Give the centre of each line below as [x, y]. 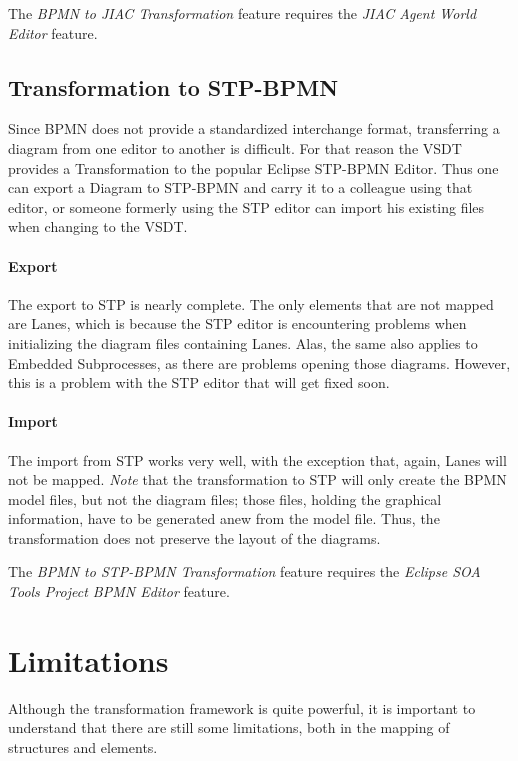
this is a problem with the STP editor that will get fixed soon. [199, 382]
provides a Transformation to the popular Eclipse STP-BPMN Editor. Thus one [253, 167]
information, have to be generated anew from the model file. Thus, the [224, 518]
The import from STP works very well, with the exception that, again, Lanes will [257, 459]
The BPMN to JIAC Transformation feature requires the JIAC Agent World [242, 13]
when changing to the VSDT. [98, 226]
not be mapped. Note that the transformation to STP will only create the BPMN [257, 479]
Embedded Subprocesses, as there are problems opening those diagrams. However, [259, 362]
